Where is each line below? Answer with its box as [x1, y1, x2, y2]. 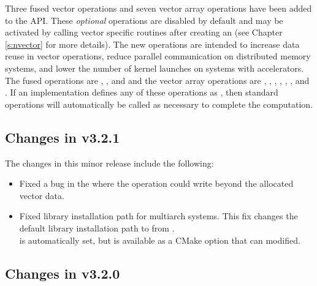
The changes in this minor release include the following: [5, 156, 214, 169]
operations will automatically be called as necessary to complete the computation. [5, 97, 313, 110]
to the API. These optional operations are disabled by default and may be [5, 13, 283, 26]
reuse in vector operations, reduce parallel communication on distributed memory [5, 50, 311, 62]
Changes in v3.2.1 [5, 127, 120, 146]
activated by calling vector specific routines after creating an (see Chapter [5, 26, 283, 39]
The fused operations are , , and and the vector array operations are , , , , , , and [5, 73, 310, 86]
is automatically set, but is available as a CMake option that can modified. [19, 233, 300, 246]
